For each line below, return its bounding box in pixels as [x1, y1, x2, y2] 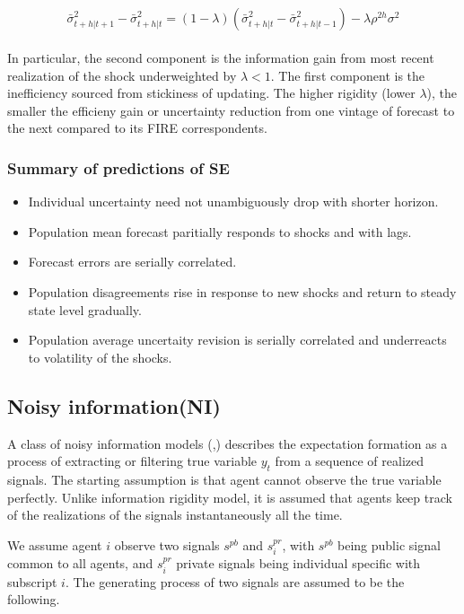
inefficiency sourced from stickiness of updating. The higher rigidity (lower [7, 83, 416, 102]
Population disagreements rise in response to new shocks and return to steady [28, 283, 457, 302]
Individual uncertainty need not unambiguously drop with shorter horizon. [28, 192, 439, 211]
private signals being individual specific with [176, 554, 421, 573]
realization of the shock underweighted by [7, 66, 237, 84]
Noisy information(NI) [7, 391, 221, 419]
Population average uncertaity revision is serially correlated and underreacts [28, 330, 447, 349]
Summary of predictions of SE [7, 156, 230, 179]
